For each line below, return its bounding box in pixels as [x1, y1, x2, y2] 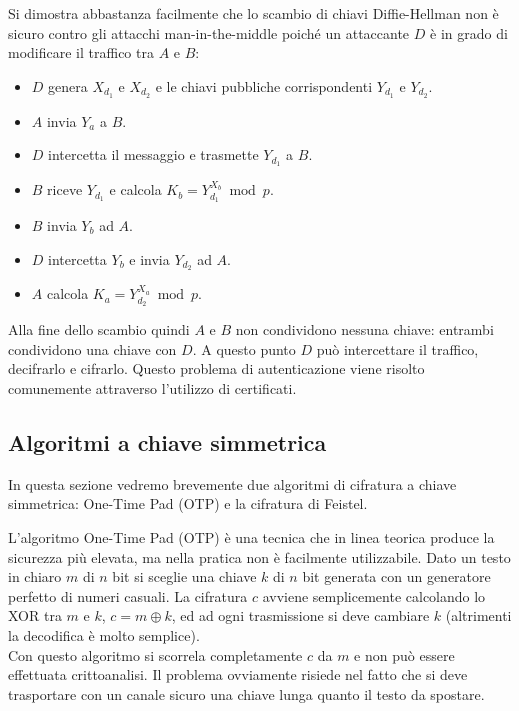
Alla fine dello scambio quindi [8, 319, 190, 340]
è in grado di [430, 22, 508, 43]
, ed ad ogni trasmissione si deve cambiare [171, 605, 430, 626]
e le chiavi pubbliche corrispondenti [155, 75, 373, 96]
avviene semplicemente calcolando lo [262, 585, 486, 606]
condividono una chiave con [8, 338, 177, 359]
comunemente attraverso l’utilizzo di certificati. [8, 377, 297, 398]
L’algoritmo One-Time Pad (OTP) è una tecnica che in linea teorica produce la [8, 526, 495, 547]
